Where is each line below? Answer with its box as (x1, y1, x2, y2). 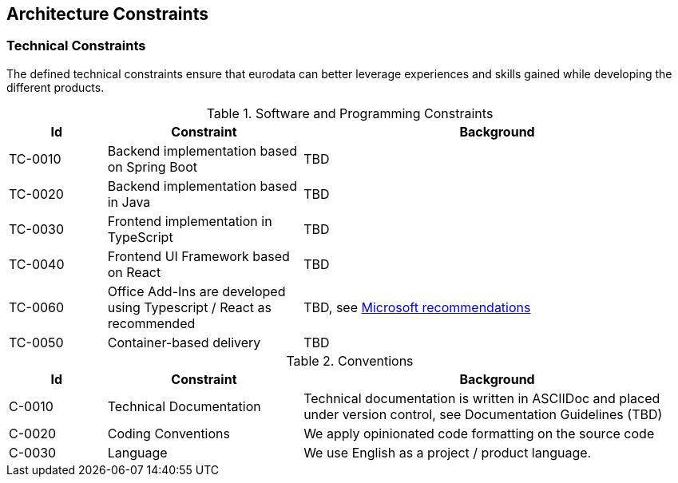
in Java (107, 193, 151, 210)
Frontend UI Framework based (107, 247, 290, 264)
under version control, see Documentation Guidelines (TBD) (303, 406, 663, 422)
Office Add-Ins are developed (107, 283, 286, 299)
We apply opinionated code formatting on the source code (303, 425, 655, 441)
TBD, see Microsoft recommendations (303, 299, 531, 315)
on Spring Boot (107, 158, 198, 175)
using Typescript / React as (107, 299, 272, 315)
